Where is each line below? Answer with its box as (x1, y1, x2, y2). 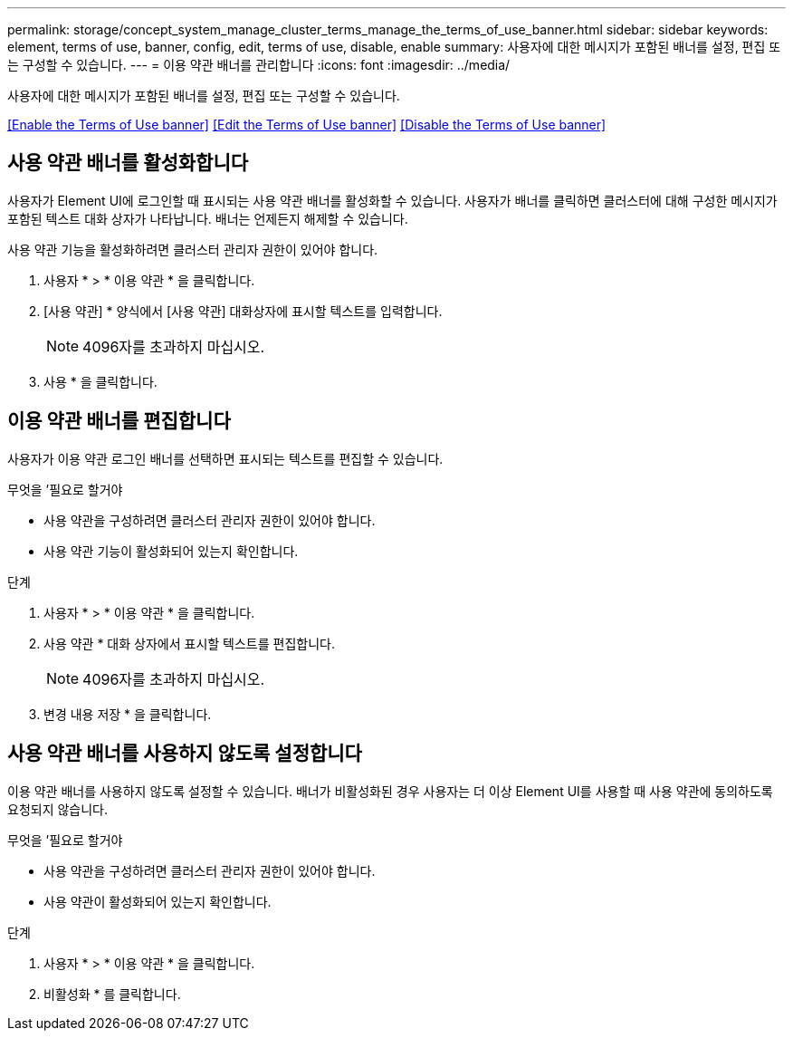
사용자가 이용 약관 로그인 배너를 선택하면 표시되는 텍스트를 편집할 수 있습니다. (7, 450, 444, 466)
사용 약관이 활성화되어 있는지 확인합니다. (43, 893, 272, 909)
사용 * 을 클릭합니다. (43, 373, 158, 389)
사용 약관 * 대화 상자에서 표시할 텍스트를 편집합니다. (43, 635, 335, 651)
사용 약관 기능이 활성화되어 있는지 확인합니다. (43, 543, 299, 559)
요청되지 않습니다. (7, 801, 109, 817)
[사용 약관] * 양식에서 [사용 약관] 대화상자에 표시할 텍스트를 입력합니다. (43, 303, 443, 319)
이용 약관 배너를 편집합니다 (7, 409, 231, 433)
